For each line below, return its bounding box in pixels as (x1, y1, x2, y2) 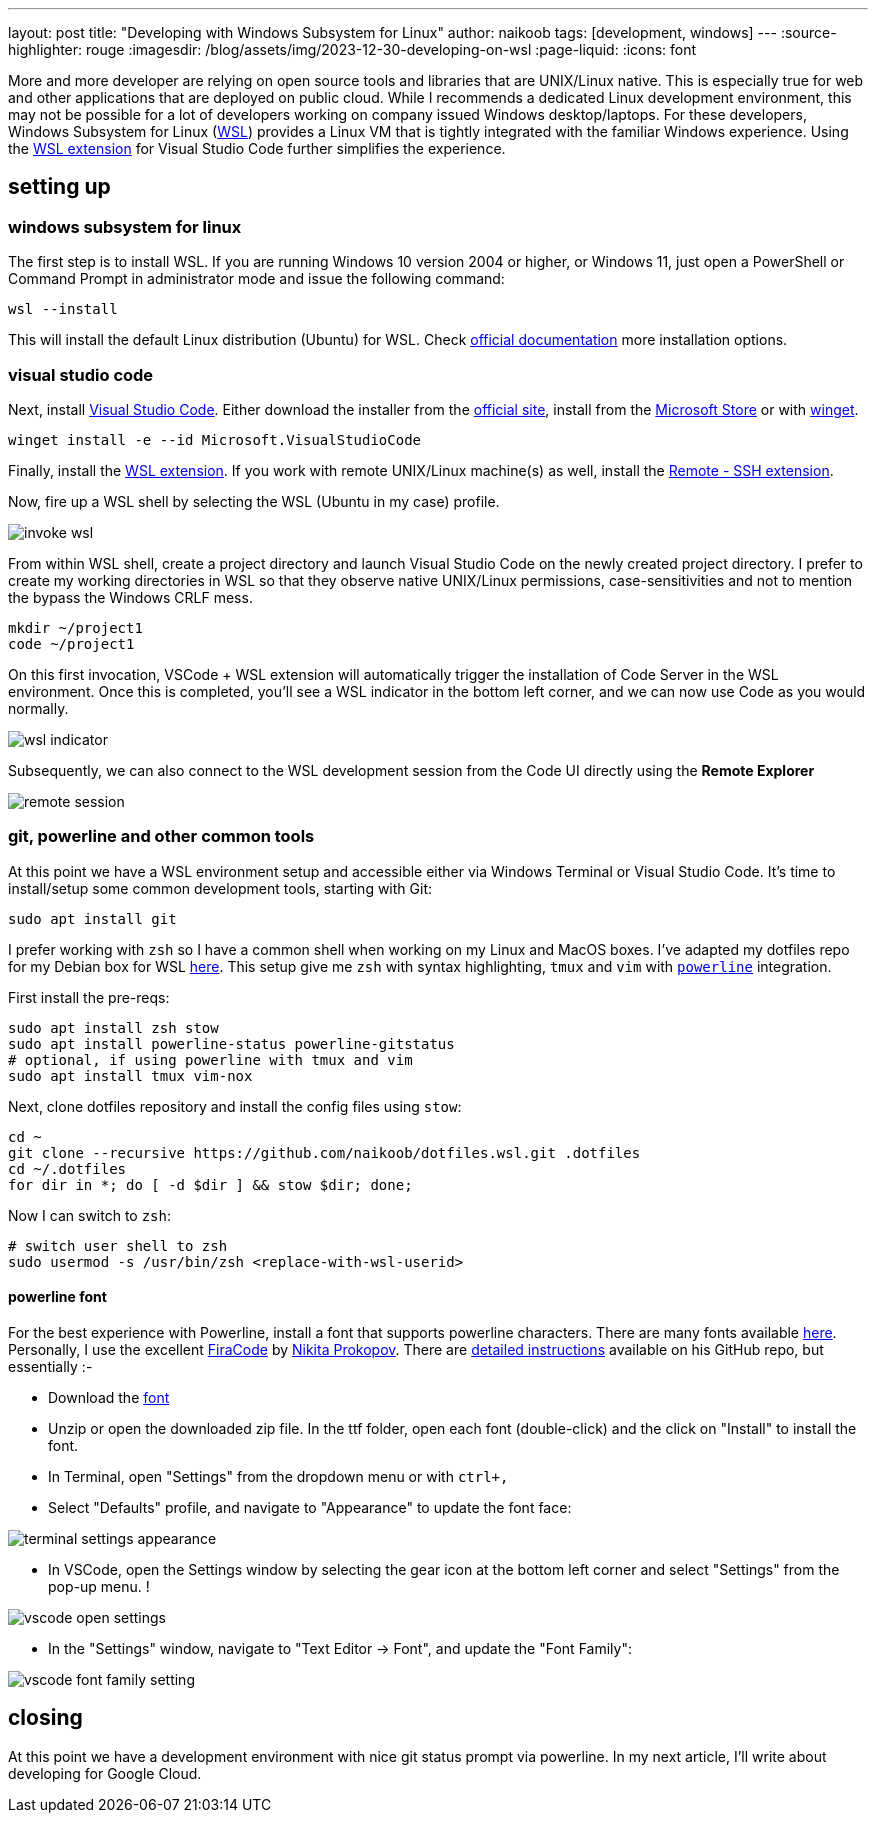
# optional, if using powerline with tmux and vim (8, 1051, 413, 1068)
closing (8, 1705, 83, 1731)
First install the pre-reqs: (8, 988, 170, 1006)
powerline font (8, 1288, 107, 1306)
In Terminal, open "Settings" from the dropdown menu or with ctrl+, (48, 1467, 509, 1485)
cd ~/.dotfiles (8, 1160, 127, 1177)
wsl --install (8, 301, 118, 318)
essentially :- (8, 1357, 93, 1375)
